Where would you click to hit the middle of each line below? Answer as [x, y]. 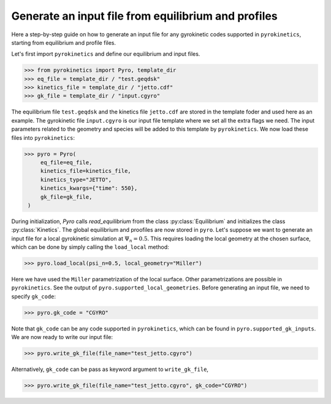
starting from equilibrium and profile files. [64, 42]
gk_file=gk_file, [66, 197]
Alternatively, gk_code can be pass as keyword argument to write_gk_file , [110, 369]
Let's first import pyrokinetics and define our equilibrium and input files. [106, 54]
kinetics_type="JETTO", [76, 180]
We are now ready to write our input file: [62, 337]
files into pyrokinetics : [43, 137]
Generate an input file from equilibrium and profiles [145, 16]
